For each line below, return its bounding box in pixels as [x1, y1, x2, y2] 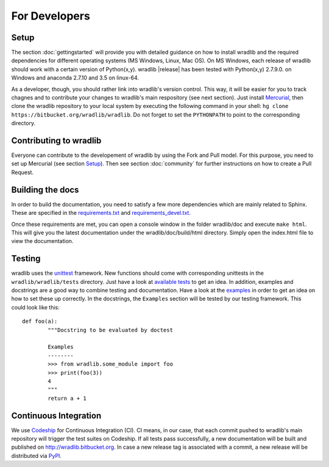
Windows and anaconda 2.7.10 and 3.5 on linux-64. [11, 74, 140, 82]
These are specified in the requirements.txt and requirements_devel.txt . [11, 209, 191, 217]
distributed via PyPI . [11, 452, 62, 459]
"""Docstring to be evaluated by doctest [48, 327, 174, 333]
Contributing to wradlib [11, 136, 102, 146]
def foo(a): [22, 318, 58, 325]
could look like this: [11, 303, 60, 311]
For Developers [11, 9, 91, 23]
